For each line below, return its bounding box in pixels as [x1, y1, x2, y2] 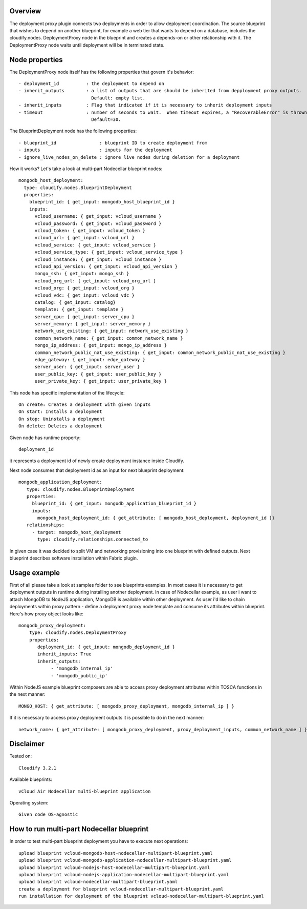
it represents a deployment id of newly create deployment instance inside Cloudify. [9, 458, 184, 464]
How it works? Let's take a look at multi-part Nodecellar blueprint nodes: [9, 166, 163, 172]
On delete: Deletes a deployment [18, 423, 102, 429]
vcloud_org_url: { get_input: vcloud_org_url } [34, 278, 156, 284]
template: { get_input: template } [34, 306, 124, 313]
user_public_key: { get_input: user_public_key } [34, 371, 162, 377]
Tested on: [9, 753, 32, 759]
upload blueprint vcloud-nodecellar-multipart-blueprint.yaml [18, 879, 178, 885]
